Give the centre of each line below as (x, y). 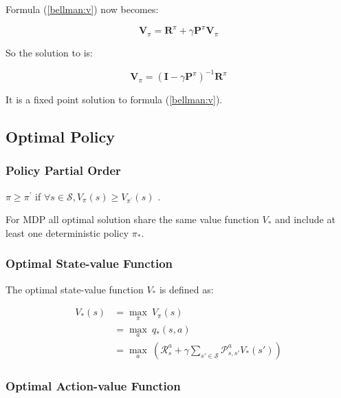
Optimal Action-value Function (93, 385)
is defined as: (186, 289)
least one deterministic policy (67, 232)
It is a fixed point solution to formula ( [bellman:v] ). (114, 99)
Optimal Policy (60, 137)
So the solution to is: (49, 53)
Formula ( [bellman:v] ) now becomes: (82, 9)
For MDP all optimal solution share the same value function (132, 219)
